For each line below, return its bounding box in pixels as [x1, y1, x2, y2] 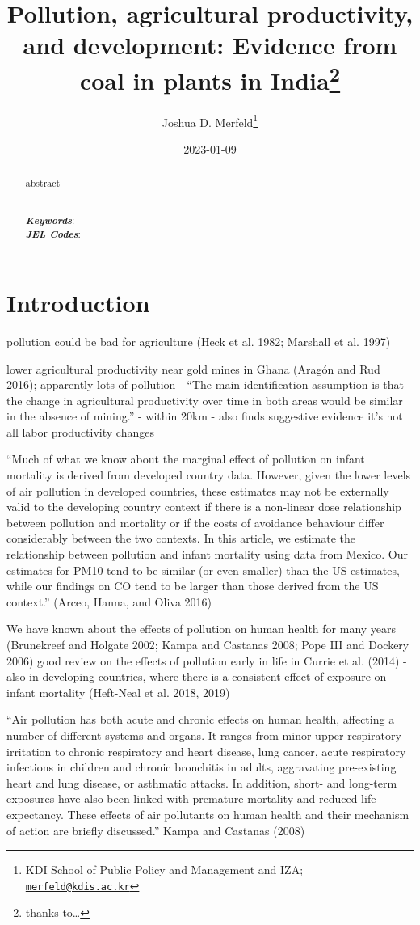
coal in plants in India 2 [79, 60, 341, 96]
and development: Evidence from [23, 28, 397, 61]
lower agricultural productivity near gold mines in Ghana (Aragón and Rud [6, 360, 380, 377]
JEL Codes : [25, 226, 81, 242]
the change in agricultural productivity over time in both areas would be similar [6, 391, 403, 408]
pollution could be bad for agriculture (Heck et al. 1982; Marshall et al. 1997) [6, 332, 391, 349]
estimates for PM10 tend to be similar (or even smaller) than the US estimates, [6, 561, 400, 578]
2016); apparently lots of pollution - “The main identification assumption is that [6, 376, 404, 393]
